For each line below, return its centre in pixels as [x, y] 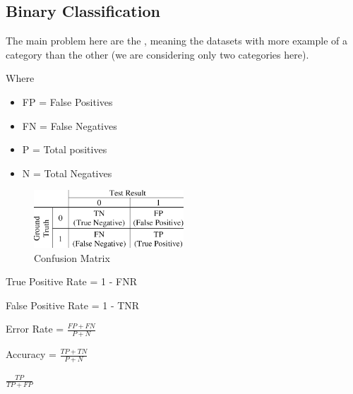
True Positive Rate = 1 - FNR [71, 281]
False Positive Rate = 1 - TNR [73, 305]
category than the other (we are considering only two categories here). [157, 54]
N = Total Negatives [67, 173]
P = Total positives [65, 149]
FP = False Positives [67, 101]
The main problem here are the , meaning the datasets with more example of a [177, 41]
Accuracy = [31, 354]
